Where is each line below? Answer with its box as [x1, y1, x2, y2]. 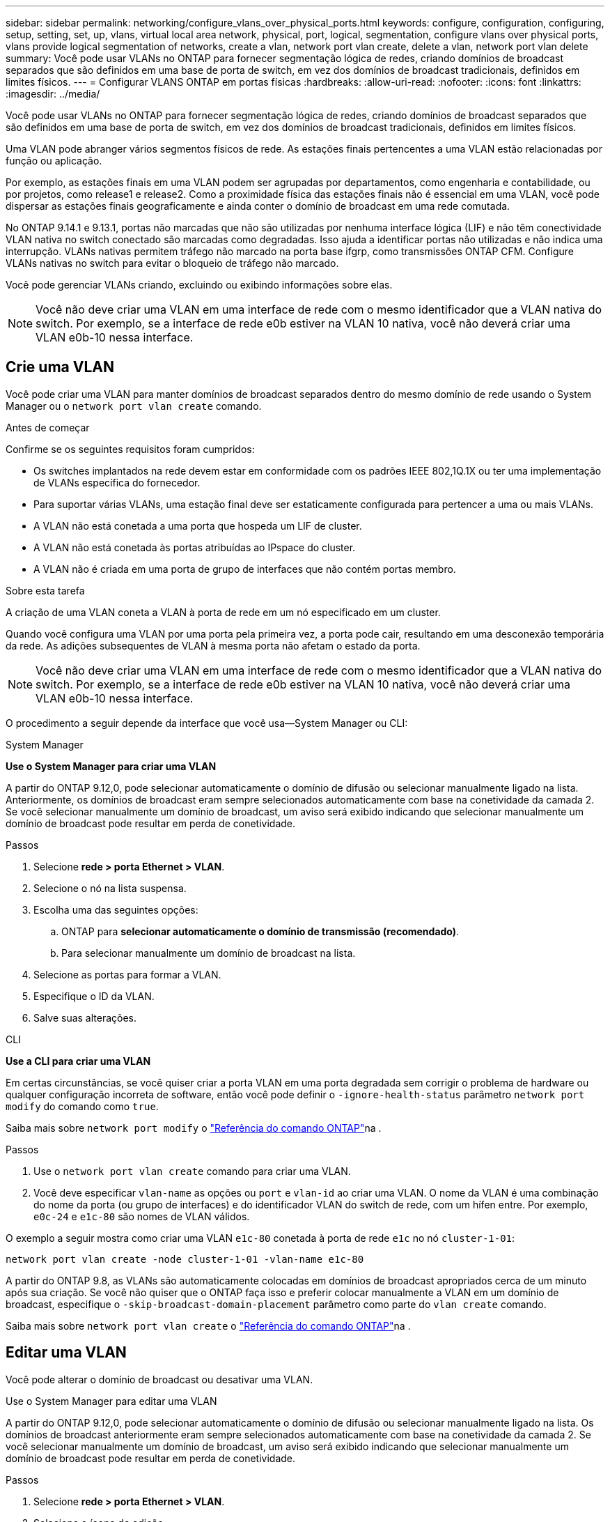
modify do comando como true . [6, 1100, 159, 1112]
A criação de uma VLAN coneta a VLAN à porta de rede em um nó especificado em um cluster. [6, 606, 441, 618]
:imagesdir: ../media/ [6, 88, 100, 100]
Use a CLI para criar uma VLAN [6, 1054, 151, 1067]
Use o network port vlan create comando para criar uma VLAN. [33, 1164, 351, 1177]
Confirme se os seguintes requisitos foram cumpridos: [6, 443, 255, 455]
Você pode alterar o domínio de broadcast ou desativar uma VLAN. [6, 1373, 313, 1385]
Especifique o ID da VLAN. [33, 990, 155, 1002]
